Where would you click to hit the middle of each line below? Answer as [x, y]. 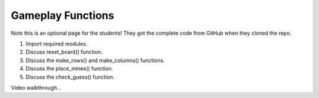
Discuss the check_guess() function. [70, 77]
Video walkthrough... [36, 87]
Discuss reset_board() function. [64, 52]
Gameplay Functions [63, 15]
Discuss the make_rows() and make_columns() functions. [95, 60]
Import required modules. [57, 44]
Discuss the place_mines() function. [69, 68]
